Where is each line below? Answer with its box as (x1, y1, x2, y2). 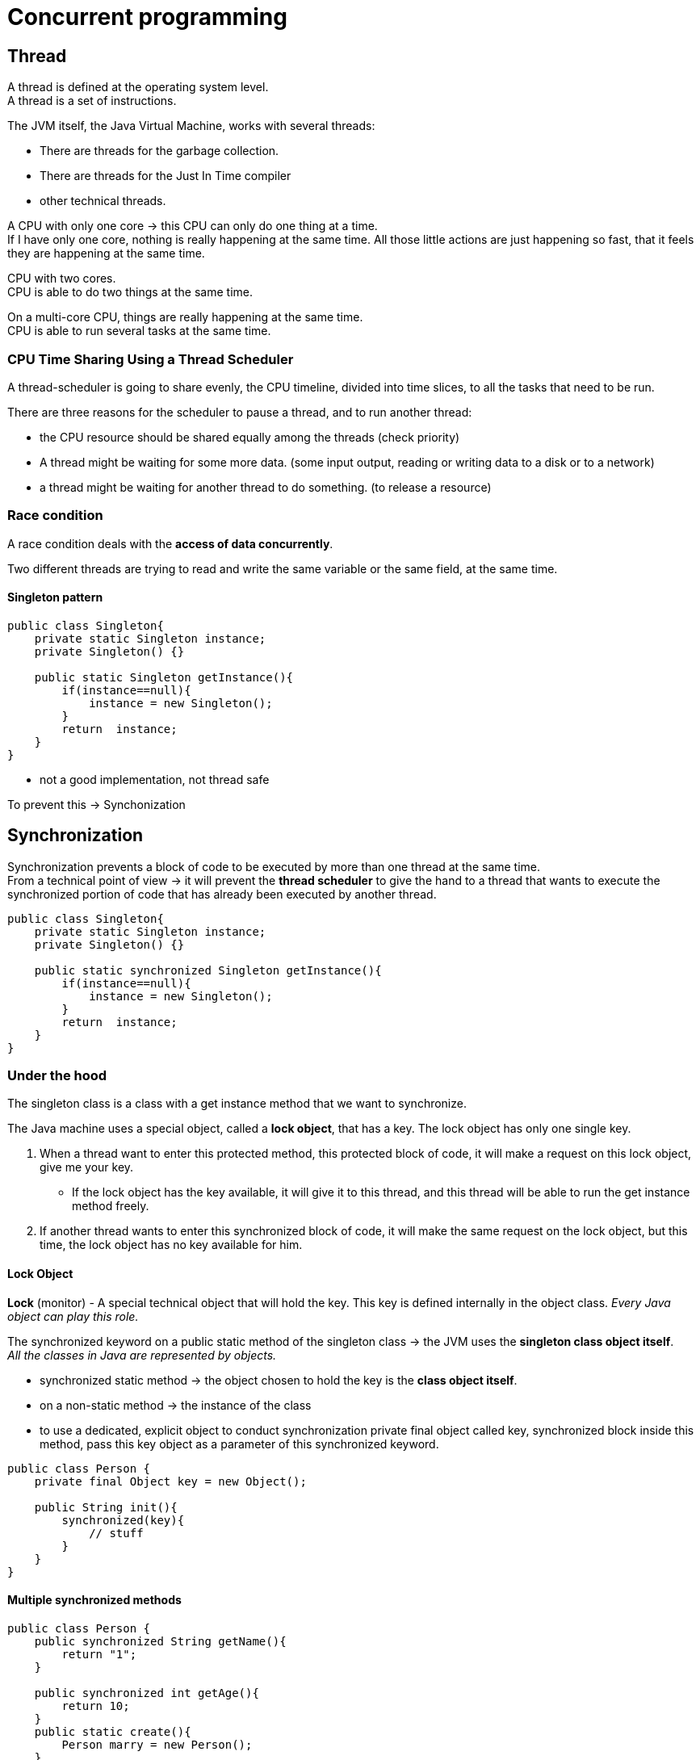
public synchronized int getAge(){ (34, 1686, 259, 1699)
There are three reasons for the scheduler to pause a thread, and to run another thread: (7, 404, 472, 419)
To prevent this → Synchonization (7, 797, 186, 811)
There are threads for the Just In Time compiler (40, 169, 291, 183)
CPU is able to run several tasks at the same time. (7, 324, 271, 338)
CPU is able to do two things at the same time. (7, 285, 253, 300)
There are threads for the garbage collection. (40, 144, 279, 158)
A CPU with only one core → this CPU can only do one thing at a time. (7, 219, 378, 233)
